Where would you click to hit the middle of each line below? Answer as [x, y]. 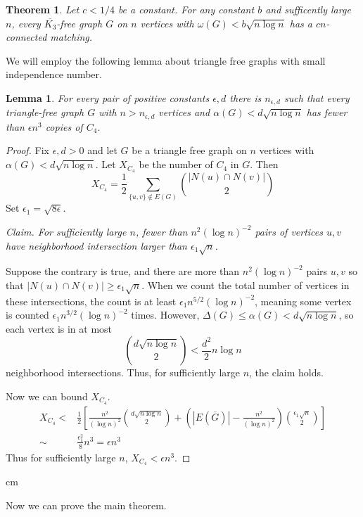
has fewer [327, 112]
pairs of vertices [289, 231]
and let [102, 150]
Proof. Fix [27, 150]
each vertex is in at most [59, 328]
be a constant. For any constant [186, 9]
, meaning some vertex [303, 301]
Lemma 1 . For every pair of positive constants [108, 97]
